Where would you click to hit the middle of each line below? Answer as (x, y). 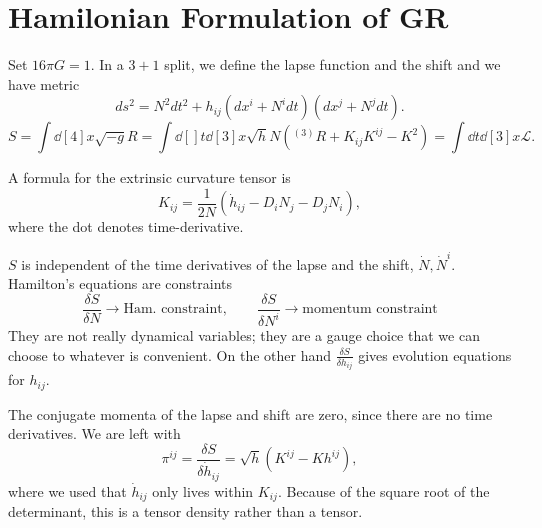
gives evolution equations (435, 354)
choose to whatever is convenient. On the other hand (169, 354)
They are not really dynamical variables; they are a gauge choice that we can (244, 335)
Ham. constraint (173, 309)
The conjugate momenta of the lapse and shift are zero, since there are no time (250, 413)
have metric (44, 83)
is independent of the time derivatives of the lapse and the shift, (217, 263)
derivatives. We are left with (94, 433)
